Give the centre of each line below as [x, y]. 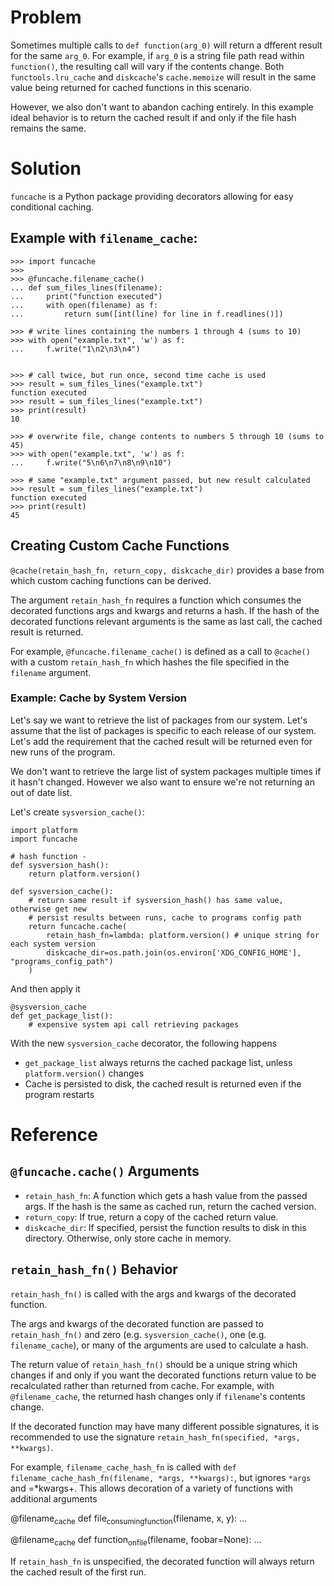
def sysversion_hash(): [60, 865]
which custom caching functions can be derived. [111, 580]
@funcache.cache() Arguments [105, 1171]
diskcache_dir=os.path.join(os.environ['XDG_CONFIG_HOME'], [174, 952]
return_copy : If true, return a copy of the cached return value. [151, 1217]
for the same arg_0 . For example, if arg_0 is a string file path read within [157, 55]
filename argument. [51, 672]
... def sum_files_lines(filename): [86, 287]
